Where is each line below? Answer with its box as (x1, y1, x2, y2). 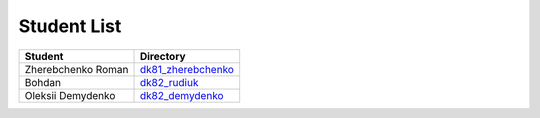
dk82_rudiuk (139, 75, 199, 89)
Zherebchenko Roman (24, 62, 129, 76)
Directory (139, 49, 186, 63)
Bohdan (24, 75, 62, 89)
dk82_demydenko (139, 88, 224, 102)
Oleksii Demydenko (24, 88, 116, 102)
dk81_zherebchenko (139, 62, 235, 76)
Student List (18, 15, 122, 37)
